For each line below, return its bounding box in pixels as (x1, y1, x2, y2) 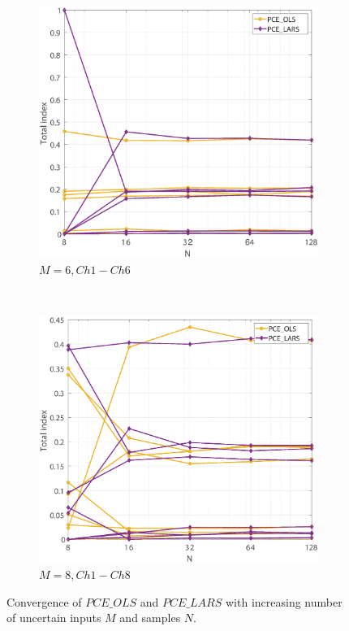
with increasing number (225, 593, 343, 610)
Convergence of (6, 593, 82, 610)
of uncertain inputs (6, 609, 101, 626)
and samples (119, 609, 181, 626)
